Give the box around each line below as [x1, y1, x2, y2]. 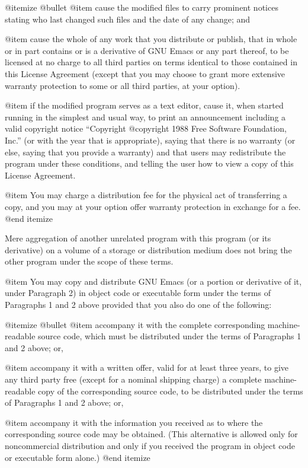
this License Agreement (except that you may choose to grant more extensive [5, 67, 285, 79]
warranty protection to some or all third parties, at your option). [5, 79, 240, 91]
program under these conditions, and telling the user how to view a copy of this [5, 157, 294, 170]
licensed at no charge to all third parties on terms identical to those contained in [5, 56, 297, 68]
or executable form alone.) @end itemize [5, 451, 150, 463]
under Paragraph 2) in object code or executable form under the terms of [5, 286, 271, 299]
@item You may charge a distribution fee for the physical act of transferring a [5, 189, 287, 201]
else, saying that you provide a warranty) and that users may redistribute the [5, 145, 286, 158]
